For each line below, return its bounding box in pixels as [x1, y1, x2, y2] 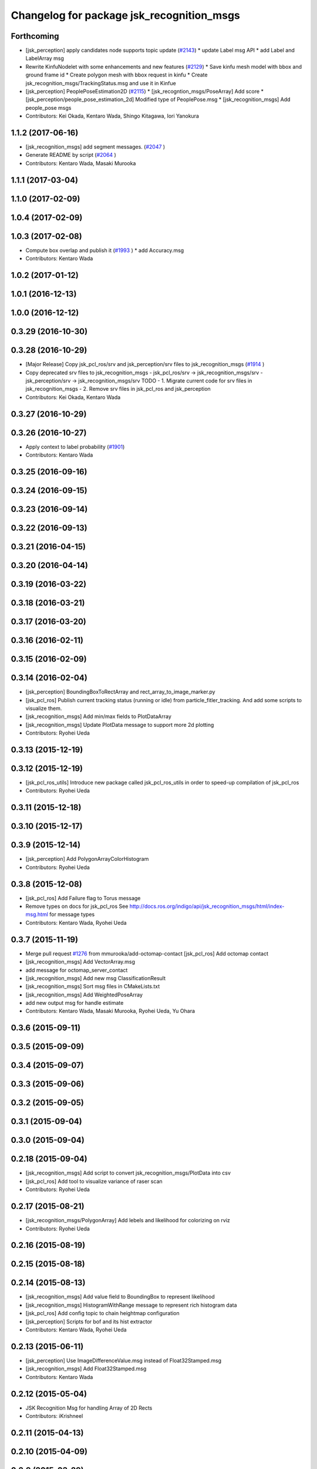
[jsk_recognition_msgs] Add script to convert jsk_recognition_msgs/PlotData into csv [25, 1169, 231, 1176]
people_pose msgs [25, 104, 72, 111]
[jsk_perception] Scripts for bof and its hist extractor [25, 1318, 153, 1325]
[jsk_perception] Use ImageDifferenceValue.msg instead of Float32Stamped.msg [25, 1357, 222, 1364]
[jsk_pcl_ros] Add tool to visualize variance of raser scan [25, 1178, 163, 1185]
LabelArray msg [25, 55, 65, 62]
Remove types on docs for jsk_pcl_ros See [25, 903, 129, 910]
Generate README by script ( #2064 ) [25, 152, 117, 159]
